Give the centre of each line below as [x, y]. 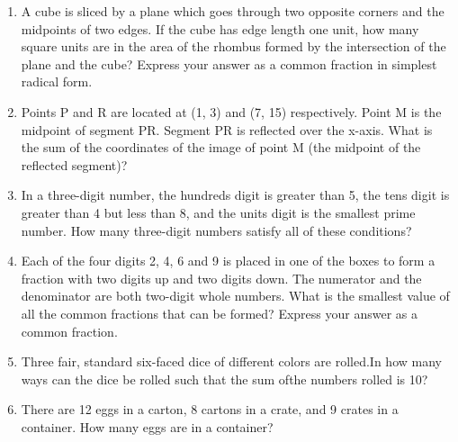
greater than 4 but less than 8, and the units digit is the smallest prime [218, 212]
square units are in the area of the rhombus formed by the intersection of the [233, 46]
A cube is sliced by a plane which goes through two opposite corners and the [233, 11]
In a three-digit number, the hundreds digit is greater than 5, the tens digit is [235, 195]
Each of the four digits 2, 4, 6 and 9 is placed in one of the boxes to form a [228, 261]
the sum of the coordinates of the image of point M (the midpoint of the [221, 147]
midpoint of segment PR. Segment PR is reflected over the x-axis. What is [227, 129]
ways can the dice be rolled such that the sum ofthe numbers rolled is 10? [225, 379]
